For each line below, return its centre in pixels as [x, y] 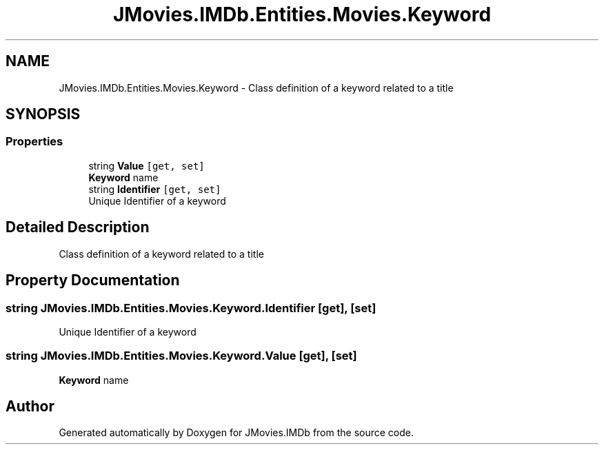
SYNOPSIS [43, 114]
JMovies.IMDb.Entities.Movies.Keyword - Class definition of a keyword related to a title [256, 88]
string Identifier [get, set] [155, 189]
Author [30, 407]
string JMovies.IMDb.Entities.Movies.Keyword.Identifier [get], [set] [191, 308]
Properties [34, 142]
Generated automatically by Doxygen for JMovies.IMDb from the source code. [236, 433]
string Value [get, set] [147, 165]
